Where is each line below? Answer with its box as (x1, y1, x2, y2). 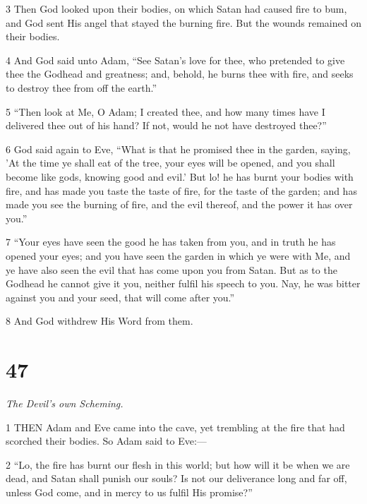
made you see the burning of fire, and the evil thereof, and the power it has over (6, 197, 353, 212)
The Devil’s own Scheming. (6, 396, 124, 410)
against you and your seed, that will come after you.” (6, 289, 235, 304)
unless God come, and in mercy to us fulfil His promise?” (6, 484, 253, 499)
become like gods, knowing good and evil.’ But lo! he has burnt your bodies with (6, 169, 354, 184)
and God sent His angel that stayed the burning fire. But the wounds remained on (6, 15, 361, 30)
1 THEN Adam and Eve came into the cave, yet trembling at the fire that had (6, 419, 345, 434)
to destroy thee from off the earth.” (6, 80, 157, 95)
